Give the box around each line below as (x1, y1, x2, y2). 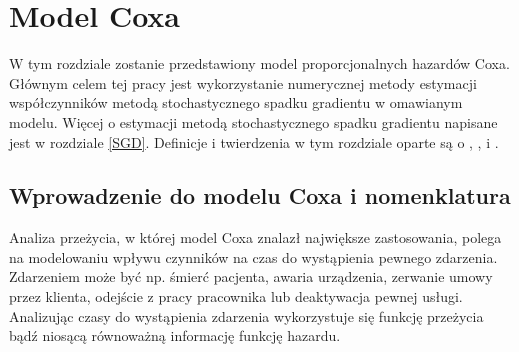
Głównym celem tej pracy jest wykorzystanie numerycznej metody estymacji (9, 72, 477, 93)
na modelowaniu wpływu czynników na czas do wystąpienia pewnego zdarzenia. (9, 246, 498, 267)
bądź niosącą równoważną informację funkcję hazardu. (9, 325, 341, 346)
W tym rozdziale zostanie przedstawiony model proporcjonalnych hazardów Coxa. (9, 53, 510, 74)
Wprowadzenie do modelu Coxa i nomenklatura (9, 180, 511, 211)
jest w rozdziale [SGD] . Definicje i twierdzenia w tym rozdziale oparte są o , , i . (9, 131, 499, 152)
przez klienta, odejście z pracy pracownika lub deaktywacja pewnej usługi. (9, 286, 463, 307)
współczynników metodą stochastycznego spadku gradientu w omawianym (9, 92, 463, 113)
